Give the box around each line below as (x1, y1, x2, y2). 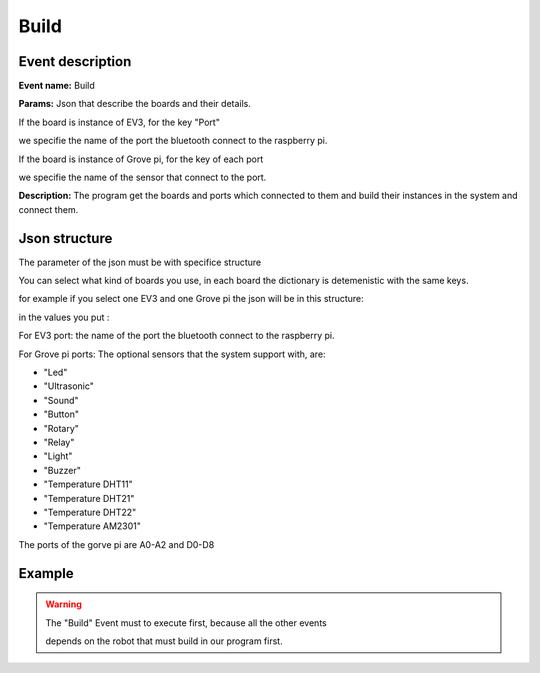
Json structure (18, 230, 113, 247)
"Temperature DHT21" (43, 492, 135, 504)
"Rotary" (43, 422, 80, 434)
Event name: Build (18, 80, 95, 92)
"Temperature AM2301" (43, 520, 142, 532)
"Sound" (43, 394, 79, 406)
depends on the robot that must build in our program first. (45, 635, 284, 647)
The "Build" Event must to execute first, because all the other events (45, 616, 327, 629)
